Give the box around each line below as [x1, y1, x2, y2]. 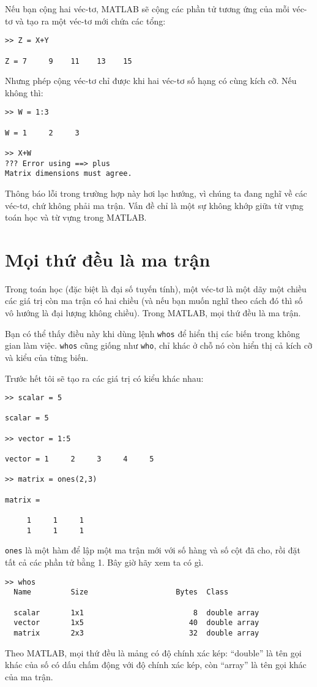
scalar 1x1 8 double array [13, 608, 259, 617]
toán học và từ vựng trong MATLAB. [5, 211, 147, 224]
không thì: [5, 86, 43, 99]
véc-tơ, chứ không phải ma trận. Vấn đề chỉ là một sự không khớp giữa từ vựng [5, 199, 304, 211]
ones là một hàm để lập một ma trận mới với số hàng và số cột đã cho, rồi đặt [5, 544, 301, 556]
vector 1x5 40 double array [13, 618, 259, 628]
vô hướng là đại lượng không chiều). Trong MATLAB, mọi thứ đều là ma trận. [5, 306, 301, 319]
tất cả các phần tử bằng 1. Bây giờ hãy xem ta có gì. [5, 555, 204, 568]
